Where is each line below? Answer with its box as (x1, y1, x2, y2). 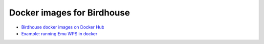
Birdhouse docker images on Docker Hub (21, 24, 105, 30)
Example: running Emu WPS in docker (21, 30, 98, 36)
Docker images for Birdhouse (9, 7, 130, 18)
